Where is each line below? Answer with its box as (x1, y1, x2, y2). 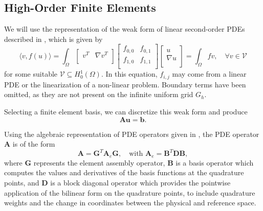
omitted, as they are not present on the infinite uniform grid (4, 89, 193, 100)
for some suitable (4, 68, 58, 79)
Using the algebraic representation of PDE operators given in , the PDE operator (4, 128, 259, 139)
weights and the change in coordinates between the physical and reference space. (4, 197, 256, 208)
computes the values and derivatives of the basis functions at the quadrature (4, 167, 244, 178)
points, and (4, 177, 39, 187)
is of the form (12, 138, 55, 149)
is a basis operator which (176, 157, 254, 168)
